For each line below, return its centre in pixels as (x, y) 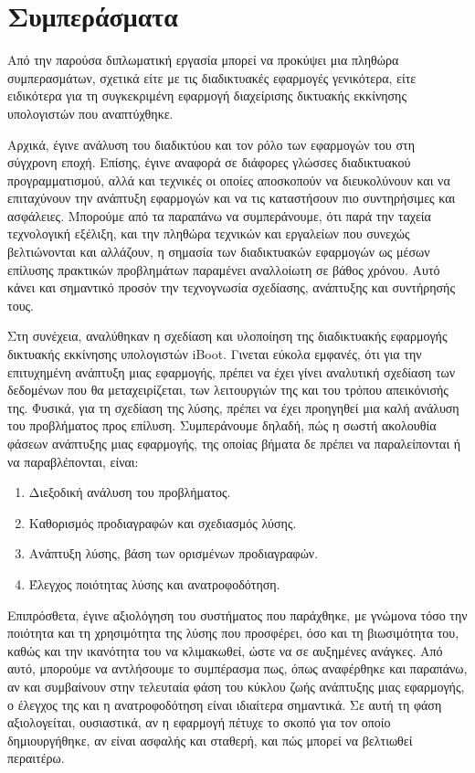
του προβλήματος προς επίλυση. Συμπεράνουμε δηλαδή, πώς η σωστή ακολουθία (222, 425)
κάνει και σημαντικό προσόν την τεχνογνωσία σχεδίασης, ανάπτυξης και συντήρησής (231, 287)
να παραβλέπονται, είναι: (73, 461)
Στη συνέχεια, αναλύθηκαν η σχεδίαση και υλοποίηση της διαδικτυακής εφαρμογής (227, 336)
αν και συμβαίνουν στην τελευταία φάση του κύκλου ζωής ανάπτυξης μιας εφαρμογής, (236, 686)
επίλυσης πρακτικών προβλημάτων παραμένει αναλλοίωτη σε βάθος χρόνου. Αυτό (224, 269)
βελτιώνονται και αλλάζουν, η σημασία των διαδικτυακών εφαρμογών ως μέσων (219, 252)
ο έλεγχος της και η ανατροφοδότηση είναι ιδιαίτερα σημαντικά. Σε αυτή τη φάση (225, 704)
